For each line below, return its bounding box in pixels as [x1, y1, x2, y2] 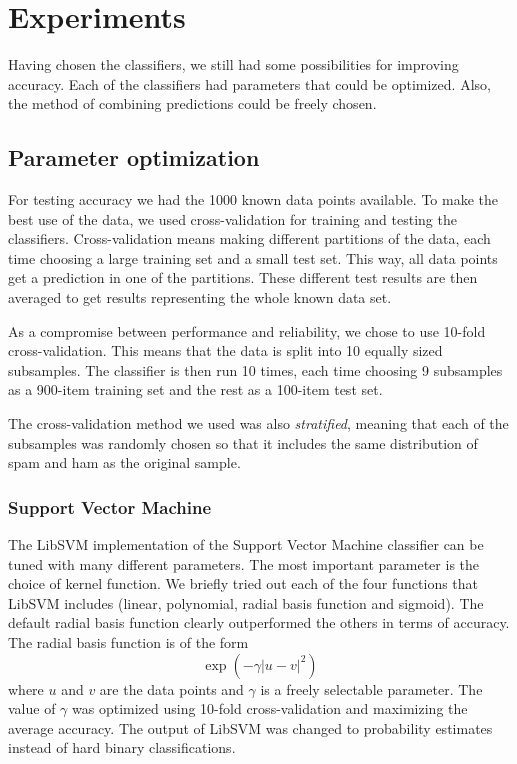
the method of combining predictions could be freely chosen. [8, 93, 377, 114]
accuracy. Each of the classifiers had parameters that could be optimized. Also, [8, 73, 491, 94]
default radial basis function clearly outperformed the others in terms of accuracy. [8, 612, 510, 633]
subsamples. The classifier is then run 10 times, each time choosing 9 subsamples [8, 359, 503, 380]
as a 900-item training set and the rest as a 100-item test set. [8, 379, 383, 400]
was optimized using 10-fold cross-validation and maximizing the [72, 698, 468, 719]
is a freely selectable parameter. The [260, 678, 483, 699]
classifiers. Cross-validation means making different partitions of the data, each [8, 228, 491, 249]
